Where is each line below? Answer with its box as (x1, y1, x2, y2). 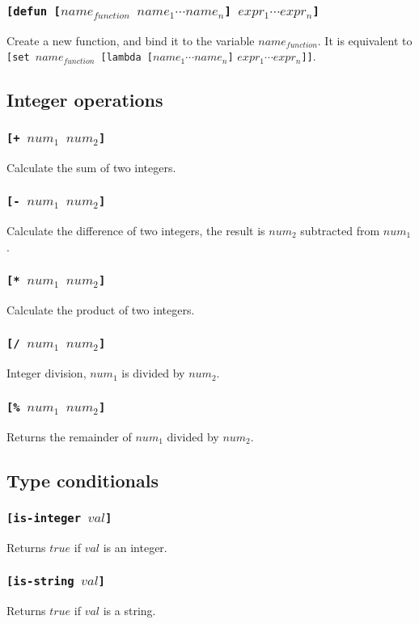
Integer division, (6, 365, 87, 382)
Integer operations (6, 87, 163, 112)
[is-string (6, 575, 74, 588)
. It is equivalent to (317, 32, 413, 48)
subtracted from (300, 221, 380, 238)
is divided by (121, 365, 185, 382)
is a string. (103, 602, 156, 619)
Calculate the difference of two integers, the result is (6, 221, 265, 238)
